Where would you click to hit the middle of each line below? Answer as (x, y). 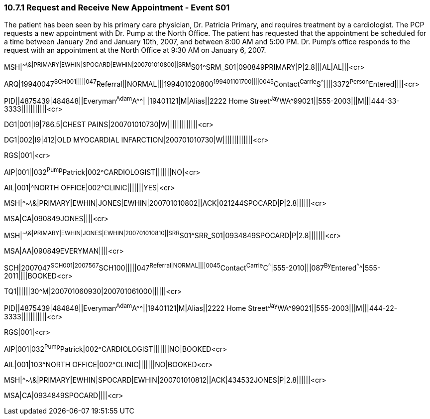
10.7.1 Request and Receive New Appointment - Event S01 (117, 7)
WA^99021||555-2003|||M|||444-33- (339, 101)
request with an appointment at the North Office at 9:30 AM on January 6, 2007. (135, 50)
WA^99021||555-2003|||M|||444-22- (337, 308)
